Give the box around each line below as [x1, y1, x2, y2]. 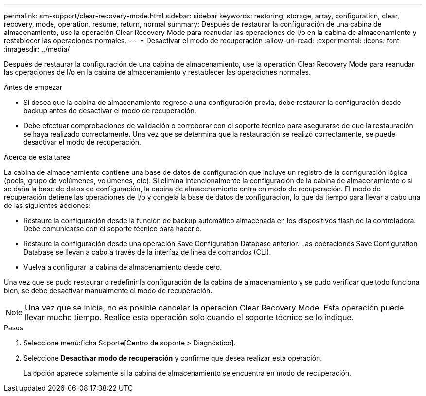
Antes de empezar [4, 83, 63, 91]
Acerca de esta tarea [4, 153, 71, 161]
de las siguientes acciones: [4, 201, 91, 209]
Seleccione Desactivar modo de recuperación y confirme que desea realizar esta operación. [23, 354, 322, 362]
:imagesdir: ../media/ [4, 45, 70, 53]
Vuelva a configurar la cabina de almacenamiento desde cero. [23, 263, 222, 271]
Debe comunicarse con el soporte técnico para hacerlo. [23, 224, 202, 233]
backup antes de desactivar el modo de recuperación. [23, 106, 196, 115]
